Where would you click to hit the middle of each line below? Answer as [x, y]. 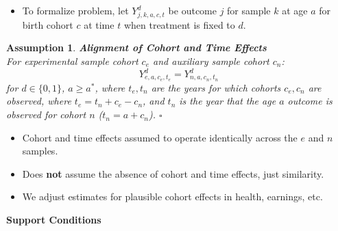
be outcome [192, 10]
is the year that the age [228, 101]
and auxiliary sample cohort [211, 60]
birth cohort [48, 24]
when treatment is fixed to [179, 24]
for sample [249, 10]
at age [295, 10]
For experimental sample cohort [72, 60]
